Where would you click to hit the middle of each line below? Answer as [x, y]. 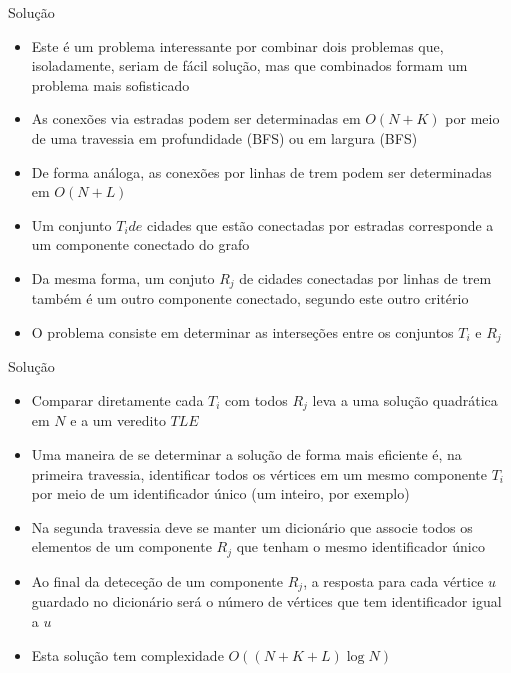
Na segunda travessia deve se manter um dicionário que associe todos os [252, 526]
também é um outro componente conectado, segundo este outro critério [250, 298]
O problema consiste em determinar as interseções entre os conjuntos [242, 331]
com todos [256, 400]
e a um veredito [118, 420]
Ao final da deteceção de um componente [157, 580]
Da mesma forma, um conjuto [123, 277]
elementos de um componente [121, 546]
